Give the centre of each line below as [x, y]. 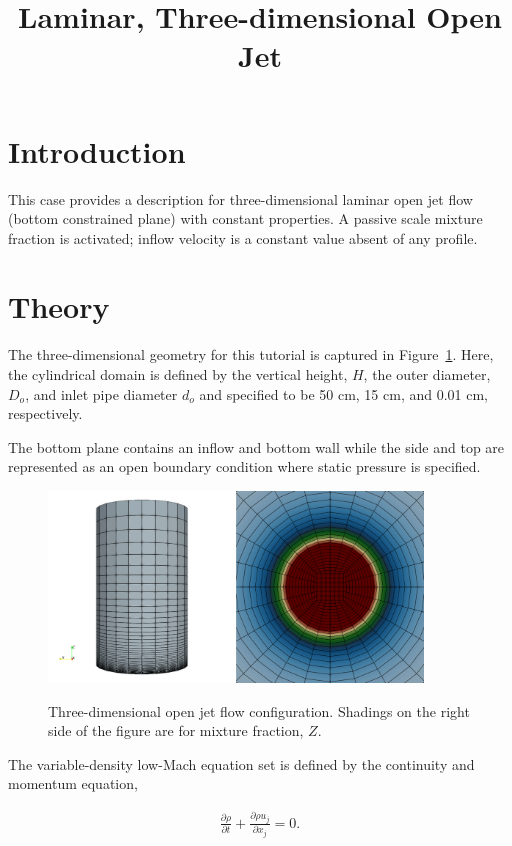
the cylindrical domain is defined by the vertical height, [178, 374]
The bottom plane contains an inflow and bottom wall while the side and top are [256, 446]
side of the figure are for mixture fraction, [176, 730]
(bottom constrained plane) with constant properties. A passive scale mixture [245, 218]
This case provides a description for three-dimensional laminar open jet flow [240, 198]
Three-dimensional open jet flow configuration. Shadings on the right [259, 710]
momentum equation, [73, 783]
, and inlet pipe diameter [101, 393]
